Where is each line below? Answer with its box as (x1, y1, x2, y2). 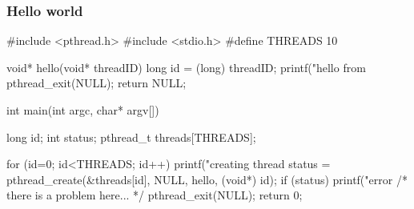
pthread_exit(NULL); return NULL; (6, 74, 187, 91)
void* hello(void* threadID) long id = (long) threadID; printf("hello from (6, 58, 366, 75)
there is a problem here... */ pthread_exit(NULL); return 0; (6, 187, 303, 203)
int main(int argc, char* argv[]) (6, 102, 159, 118)
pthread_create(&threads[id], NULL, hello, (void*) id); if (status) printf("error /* (6, 171, 408, 187)
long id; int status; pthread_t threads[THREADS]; (6, 128, 256, 145)
